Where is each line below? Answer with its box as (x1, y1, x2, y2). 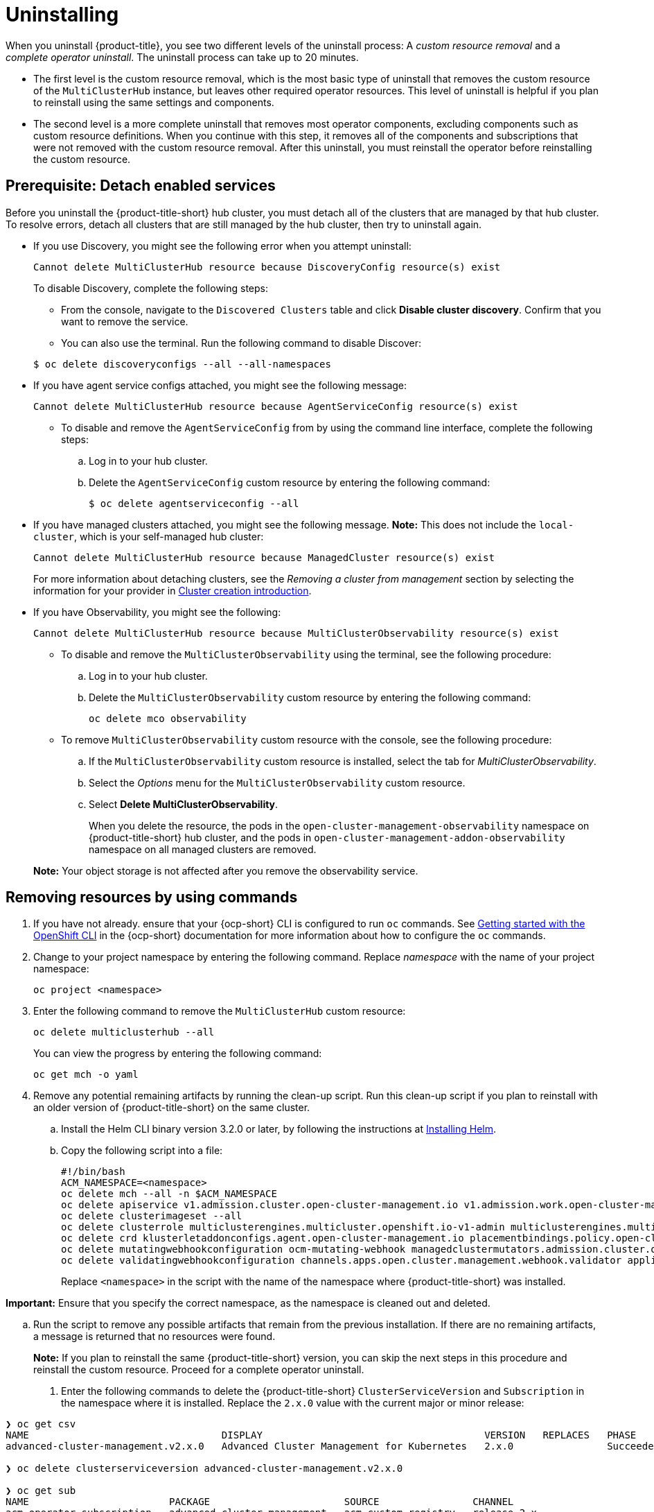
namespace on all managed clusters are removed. (89, 843, 317, 855)
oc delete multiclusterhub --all (33, 1026, 215, 1038)
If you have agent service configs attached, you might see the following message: (33, 379, 407, 391)
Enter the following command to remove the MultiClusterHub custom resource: (33, 1005, 406, 1017)
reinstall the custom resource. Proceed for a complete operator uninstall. (33, 1364, 364, 1376)
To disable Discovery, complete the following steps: (33, 282, 269, 294)
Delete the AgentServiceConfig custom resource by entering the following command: (89, 476, 491, 488)
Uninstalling (6, 3, 119, 26)
